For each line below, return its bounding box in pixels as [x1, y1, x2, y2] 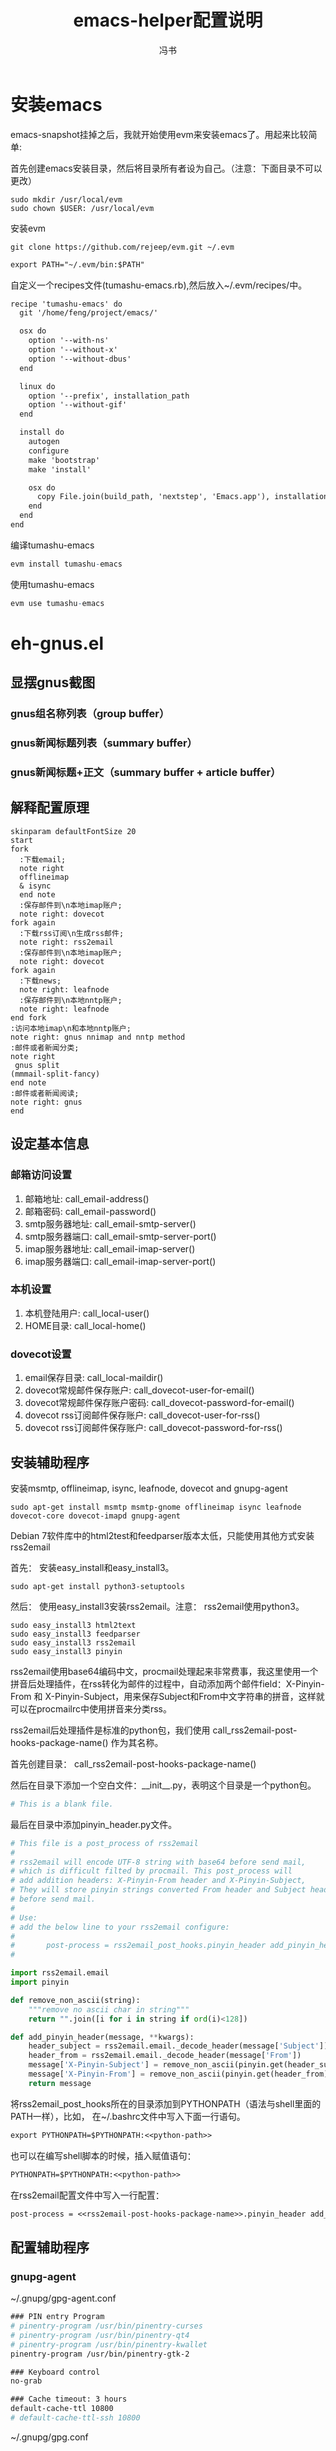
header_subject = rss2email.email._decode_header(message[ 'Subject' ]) [28, 2041, 329, 2051]
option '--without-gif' [28, 400, 128, 410]
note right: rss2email [19, 937, 114, 947]
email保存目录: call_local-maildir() [24, 1372, 164, 1384]
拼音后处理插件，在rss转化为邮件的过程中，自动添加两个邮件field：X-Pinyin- [10, 1677, 325, 1690]
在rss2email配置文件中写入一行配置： [10, 2189, 165, 2201]
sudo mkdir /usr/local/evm [10, 194, 123, 205]
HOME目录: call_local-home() [24, 1319, 147, 1331]
